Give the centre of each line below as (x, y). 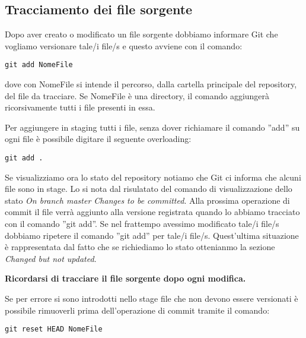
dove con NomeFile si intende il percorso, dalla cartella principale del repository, (151, 84)
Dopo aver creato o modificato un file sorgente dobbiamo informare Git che (141, 34)
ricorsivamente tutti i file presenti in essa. (80, 107)
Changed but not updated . (51, 258)
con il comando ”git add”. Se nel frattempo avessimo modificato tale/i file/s (142, 224)
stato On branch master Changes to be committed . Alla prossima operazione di (147, 200)
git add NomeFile (39, 65)
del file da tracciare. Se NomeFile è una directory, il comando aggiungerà (137, 95)
